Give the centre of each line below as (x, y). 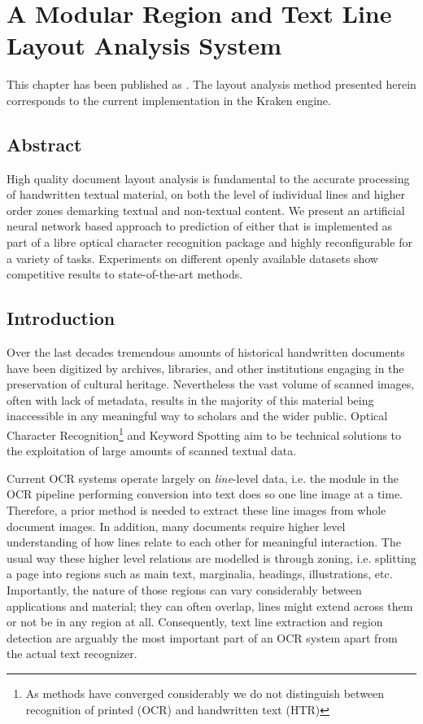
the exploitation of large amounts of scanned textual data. (152, 451)
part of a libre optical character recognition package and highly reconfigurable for (209, 242)
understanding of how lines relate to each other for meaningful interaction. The (204, 542)
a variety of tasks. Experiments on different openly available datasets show (192, 258)
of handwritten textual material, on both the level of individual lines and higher (206, 194)
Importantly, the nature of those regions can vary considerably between (184, 590)
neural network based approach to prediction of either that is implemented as (200, 226)
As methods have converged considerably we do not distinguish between (205, 693)
